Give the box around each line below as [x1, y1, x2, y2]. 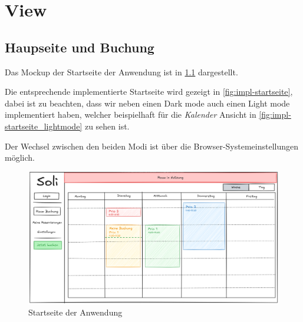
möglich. [5, 151, 35, 164]
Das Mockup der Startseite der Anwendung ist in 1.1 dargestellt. [5, 65, 238, 78]
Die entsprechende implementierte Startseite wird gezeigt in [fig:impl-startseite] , [5, 85, 293, 98]
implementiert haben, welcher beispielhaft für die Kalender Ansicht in [5, 108, 256, 121]
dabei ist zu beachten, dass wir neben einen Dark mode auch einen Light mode [5, 97, 290, 109]
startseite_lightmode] [5, 119, 83, 132]
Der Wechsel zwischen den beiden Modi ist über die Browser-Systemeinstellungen [5, 140, 298, 152]
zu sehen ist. [84, 119, 130, 132]
